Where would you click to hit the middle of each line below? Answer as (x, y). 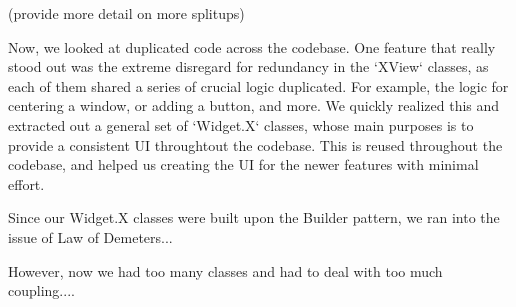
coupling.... (41, 290)
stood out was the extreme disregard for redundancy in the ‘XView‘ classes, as (248, 66)
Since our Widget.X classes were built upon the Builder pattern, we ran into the (254, 217)
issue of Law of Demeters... (90, 236)
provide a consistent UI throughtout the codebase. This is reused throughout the (255, 144)
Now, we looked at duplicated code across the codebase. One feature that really (252, 46)
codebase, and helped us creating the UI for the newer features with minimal (243, 164)
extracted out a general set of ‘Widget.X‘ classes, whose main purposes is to (241, 124)
